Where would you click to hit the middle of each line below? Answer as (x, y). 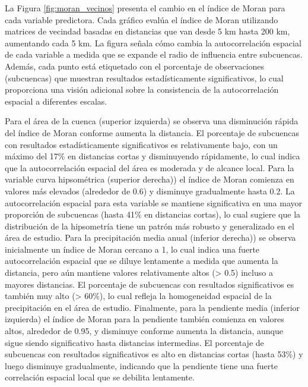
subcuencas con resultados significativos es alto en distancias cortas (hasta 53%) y (154, 354)
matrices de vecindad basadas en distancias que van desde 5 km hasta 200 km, (147, 31)
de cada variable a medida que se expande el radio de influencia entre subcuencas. (154, 54)
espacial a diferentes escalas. (56, 101)
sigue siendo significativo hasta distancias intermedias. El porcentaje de (134, 342)
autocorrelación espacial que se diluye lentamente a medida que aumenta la (142, 261)
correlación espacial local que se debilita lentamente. (100, 377)
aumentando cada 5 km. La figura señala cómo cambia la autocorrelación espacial (153, 43)
